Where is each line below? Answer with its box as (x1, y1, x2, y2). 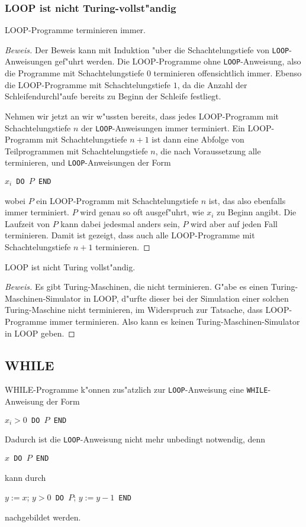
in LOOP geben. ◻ (5, 326, 75, 339)
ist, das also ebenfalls (208, 194, 286, 206)
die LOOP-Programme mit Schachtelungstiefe (5, 78, 170, 90)
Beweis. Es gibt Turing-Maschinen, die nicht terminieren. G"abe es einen (5, 280, 269, 293)
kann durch (5, 471, 46, 483)
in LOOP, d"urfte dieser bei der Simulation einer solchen (83, 292, 289, 304)
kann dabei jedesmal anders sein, (60, 217, 180, 229)
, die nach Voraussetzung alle (155, 144, 261, 157)
